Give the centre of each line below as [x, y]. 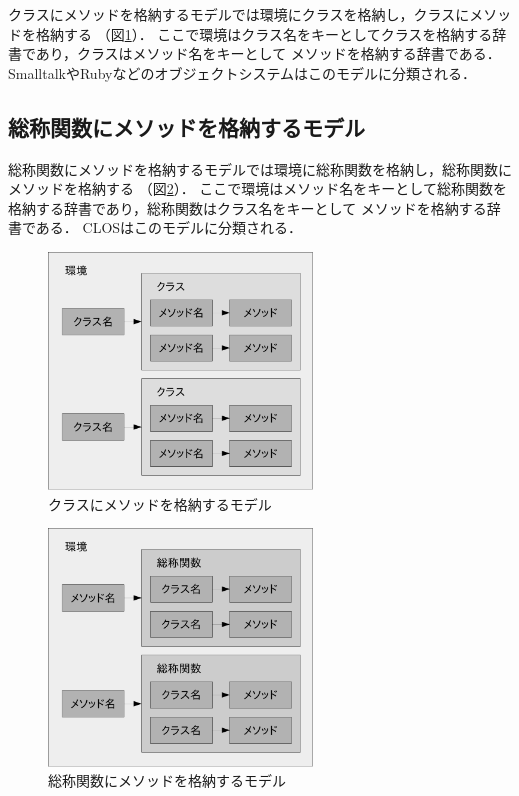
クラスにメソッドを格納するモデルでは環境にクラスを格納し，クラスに [239, 14]
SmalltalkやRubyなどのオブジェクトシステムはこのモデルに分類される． [242, 72]
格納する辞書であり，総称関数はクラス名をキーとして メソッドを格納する [247, 207]
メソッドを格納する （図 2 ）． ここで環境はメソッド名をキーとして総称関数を [257, 188]
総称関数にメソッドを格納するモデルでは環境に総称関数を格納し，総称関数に [260, 168]
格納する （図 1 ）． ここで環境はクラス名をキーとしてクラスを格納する [264, 33]
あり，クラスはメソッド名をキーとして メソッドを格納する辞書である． [268, 53]
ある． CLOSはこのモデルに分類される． [169, 227]
